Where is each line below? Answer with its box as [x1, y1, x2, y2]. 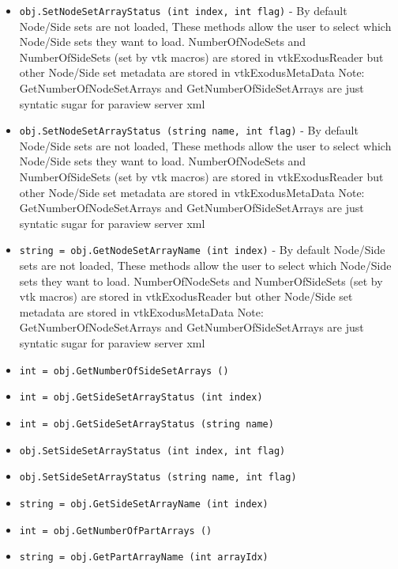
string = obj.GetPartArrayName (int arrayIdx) [19, 552, 268, 563]
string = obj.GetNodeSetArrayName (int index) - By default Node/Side [19, 241, 385, 258]
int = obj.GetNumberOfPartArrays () [19, 525, 212, 537]
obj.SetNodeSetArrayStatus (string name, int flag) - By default [19, 122, 359, 138]
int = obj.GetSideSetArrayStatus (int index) [19, 392, 263, 404]
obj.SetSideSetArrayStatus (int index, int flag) [19, 445, 286, 457]
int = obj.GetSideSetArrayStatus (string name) [19, 418, 274, 430]
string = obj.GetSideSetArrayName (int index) [19, 498, 268, 510]
